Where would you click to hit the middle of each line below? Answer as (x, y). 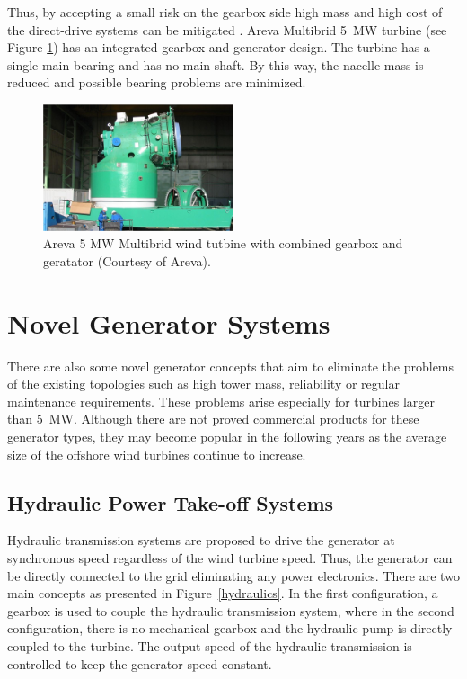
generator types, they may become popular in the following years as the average (227, 437)
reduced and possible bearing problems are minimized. (157, 82)
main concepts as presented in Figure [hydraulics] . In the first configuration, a (223, 593)
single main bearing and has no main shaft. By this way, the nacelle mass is (216, 64)
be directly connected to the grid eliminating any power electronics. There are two (233, 575)
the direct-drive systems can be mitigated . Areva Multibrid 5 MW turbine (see (227, 29)
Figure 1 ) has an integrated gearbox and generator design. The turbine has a (219, 47)
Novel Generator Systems (169, 322)
